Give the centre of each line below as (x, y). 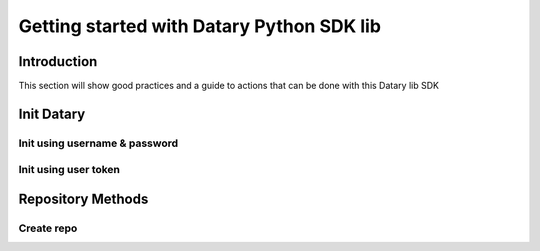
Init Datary (52, 113)
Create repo (48, 228)
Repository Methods (83, 199)
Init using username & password (98, 143)
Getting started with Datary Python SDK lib (200, 26)
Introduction (58, 61)
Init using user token (69, 170)
